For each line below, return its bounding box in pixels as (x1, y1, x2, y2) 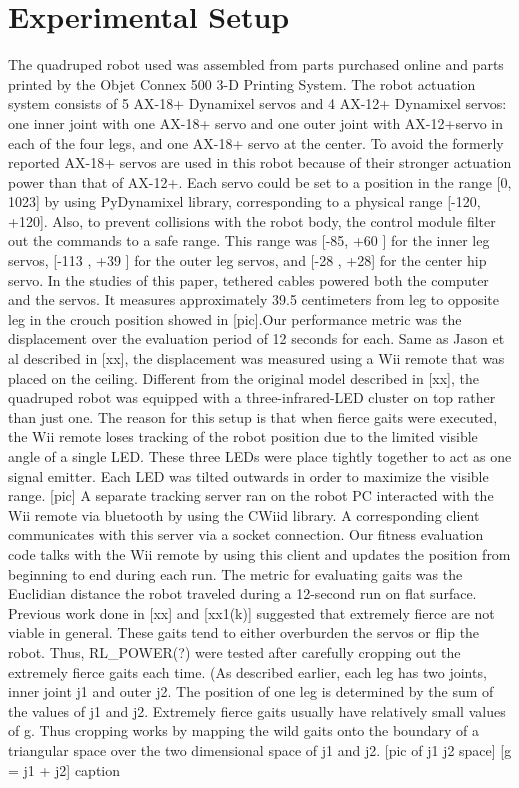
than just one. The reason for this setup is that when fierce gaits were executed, (8, 406, 498, 427)
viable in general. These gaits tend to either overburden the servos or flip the (8, 622, 480, 643)
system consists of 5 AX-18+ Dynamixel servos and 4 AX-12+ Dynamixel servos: (8, 93, 507, 114)
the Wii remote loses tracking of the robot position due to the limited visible (8, 426, 478, 447)
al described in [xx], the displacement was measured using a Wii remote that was (8, 348, 505, 369)
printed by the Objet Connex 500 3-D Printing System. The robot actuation (8, 73, 476, 94)
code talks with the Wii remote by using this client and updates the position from (8, 543, 511, 564)
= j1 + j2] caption (8, 759, 121, 780)
